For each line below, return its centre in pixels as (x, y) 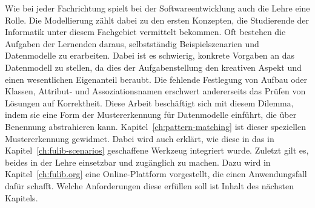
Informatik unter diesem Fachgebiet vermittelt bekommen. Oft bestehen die (145, 32)
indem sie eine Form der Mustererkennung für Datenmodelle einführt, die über (151, 115)
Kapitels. (22, 197)
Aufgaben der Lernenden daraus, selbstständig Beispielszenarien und (132, 43)
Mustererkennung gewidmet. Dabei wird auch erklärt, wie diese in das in (140, 138)
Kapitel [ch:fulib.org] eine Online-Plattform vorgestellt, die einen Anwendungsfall (156, 174)
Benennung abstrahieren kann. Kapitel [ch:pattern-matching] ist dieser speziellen (155, 126)
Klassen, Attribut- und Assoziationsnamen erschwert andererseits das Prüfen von (155, 91)
